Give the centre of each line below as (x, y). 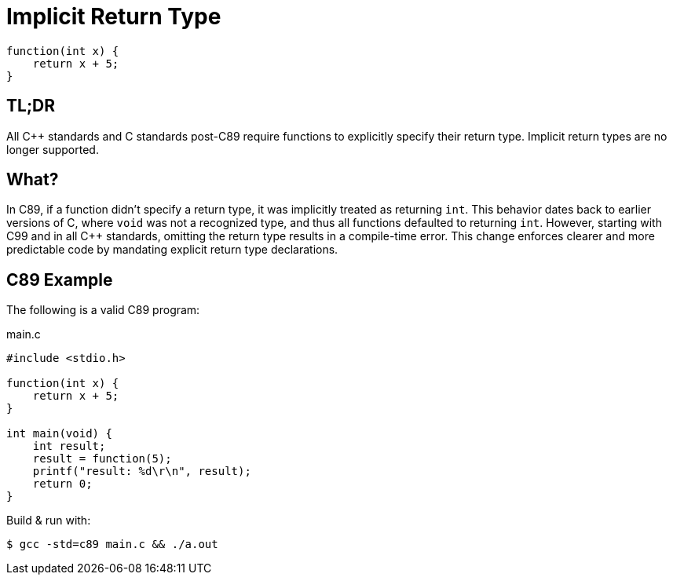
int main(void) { (59, 434)
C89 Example (60, 280)
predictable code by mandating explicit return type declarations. (172, 250)
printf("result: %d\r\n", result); (142, 471)
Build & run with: (49, 521)
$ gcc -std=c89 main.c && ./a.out (112, 544)
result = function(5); (102, 459)
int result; (69, 446)
